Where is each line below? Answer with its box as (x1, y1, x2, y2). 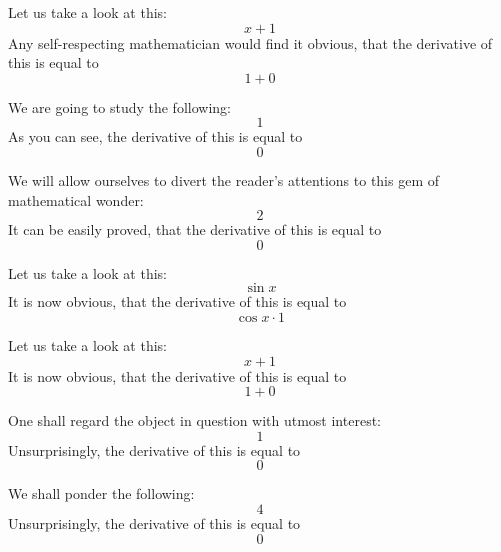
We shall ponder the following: (8, 483, 195, 504)
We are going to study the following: (8, 96, 231, 117)
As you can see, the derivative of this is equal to (8, 126, 303, 147)
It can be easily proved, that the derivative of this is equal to (8, 219, 382, 240)
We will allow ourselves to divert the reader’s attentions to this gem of (8, 169, 440, 190)
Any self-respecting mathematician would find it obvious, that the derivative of (8, 32, 493, 53)
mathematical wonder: (8, 189, 144, 210)
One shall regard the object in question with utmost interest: (8, 410, 381, 431)
